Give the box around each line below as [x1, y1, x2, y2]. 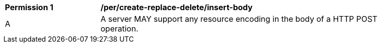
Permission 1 [5, 2, 54, 12]
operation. [101, 24, 139, 33]
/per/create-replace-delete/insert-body [101, 2, 253, 12]
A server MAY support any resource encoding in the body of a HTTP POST [101, 14, 378, 24]
